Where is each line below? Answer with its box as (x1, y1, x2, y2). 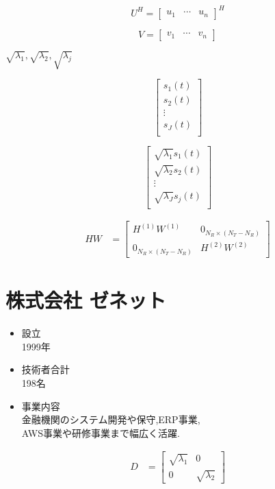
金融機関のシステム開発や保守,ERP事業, (21, 412, 200, 427)
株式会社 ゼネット (5, 286, 166, 314)
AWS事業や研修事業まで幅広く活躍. (21, 425, 180, 440)
